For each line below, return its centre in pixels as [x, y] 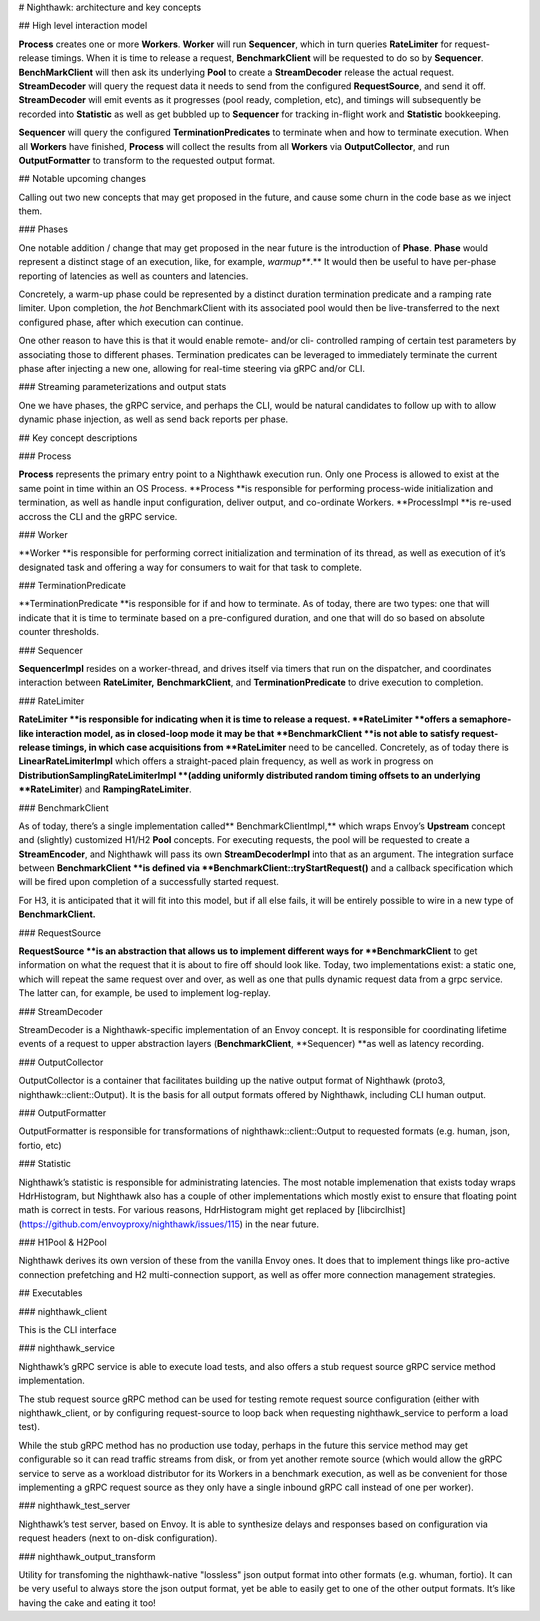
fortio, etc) [40, 1145]
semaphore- [485, 719]
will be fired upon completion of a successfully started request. [149, 882]
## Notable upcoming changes [82, 179]
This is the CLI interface [67, 1330]
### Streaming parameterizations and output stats [122, 387]
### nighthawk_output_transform [87, 1556]
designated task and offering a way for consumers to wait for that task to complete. [190, 567]
